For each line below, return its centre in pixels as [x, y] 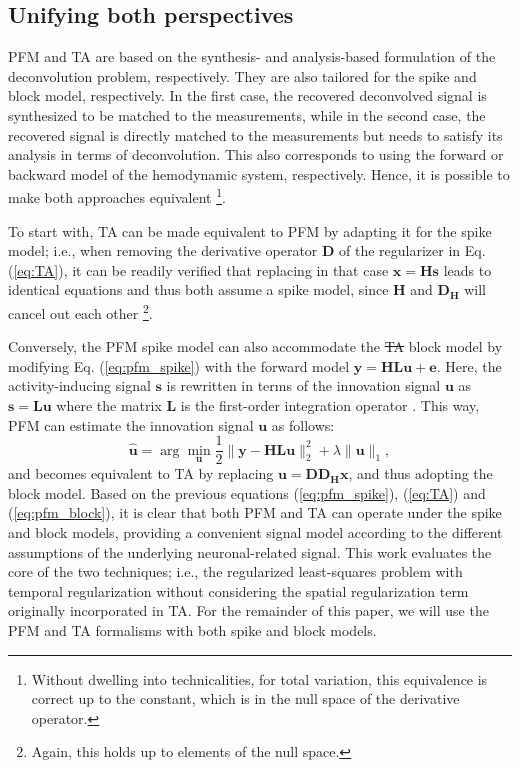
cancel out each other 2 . [80, 311]
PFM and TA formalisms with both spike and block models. [192, 630]
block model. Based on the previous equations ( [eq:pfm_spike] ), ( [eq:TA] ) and [247, 492]
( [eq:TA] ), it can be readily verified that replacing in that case [198, 269]
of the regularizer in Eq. [412, 250]
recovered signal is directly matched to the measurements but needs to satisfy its [255, 134]
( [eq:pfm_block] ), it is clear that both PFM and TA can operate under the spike [255, 512]
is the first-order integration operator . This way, [330, 405]
